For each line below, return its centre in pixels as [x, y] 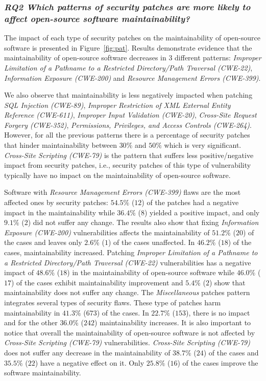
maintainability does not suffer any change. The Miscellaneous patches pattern [127, 292]
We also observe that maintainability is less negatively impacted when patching [128, 95]
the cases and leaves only [43, 242]
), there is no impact [218, 312]
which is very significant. [203, 145]
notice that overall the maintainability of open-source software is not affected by [130, 332]
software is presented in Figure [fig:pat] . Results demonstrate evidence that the [128, 47]
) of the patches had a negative [190, 202]
